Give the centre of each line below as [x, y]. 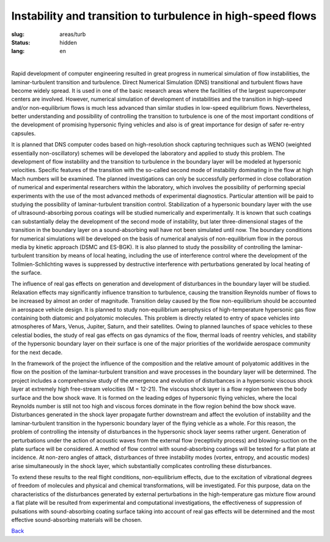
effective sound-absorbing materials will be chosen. [77, 520]
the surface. [27, 273]
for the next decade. [37, 352]
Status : [21, 42]
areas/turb [73, 34]
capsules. [24, 133]
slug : [18, 34]
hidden [68, 42]
